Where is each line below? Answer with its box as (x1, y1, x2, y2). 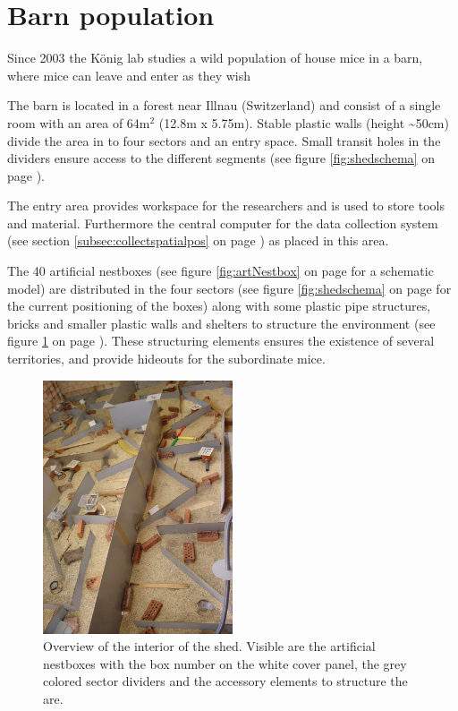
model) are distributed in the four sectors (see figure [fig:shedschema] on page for (7, 278, 452, 297)
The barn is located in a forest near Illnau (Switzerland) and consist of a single (7, 96, 441, 115)
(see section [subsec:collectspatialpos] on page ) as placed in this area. (7, 231, 389, 250)
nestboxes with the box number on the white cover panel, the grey (43, 654, 407, 672)
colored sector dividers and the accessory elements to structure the (43, 672, 408, 690)
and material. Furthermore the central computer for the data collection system (7, 213, 438, 232)
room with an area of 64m (7, 113, 150, 132)
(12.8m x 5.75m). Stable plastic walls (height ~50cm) (158, 113, 449, 132)
